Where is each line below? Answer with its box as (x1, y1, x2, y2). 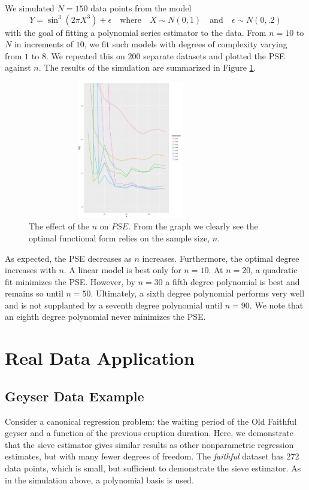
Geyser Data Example (5, 386, 144, 405)
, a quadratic (250, 264, 298, 276)
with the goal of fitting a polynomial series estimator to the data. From (5, 26, 266, 38)
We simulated (5, 2, 54, 14)
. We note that (249, 298, 304, 311)
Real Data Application (5, 346, 195, 370)
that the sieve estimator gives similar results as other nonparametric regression (5, 438, 294, 450)
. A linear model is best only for (63, 264, 181, 276)
